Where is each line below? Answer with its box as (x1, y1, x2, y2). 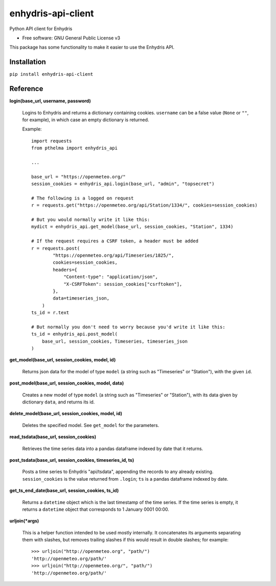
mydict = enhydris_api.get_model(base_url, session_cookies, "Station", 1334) (31, 224, 234, 230)
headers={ (53, 266, 78, 273)
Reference (9, 84, 43, 93)
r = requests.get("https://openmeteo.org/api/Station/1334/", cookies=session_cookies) (31, 202, 258, 208)
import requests (31, 138, 72, 144)
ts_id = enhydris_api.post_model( (31, 331, 118, 337)
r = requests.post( (31, 245, 80, 251)
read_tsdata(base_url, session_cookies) (9, 434, 97, 440)
